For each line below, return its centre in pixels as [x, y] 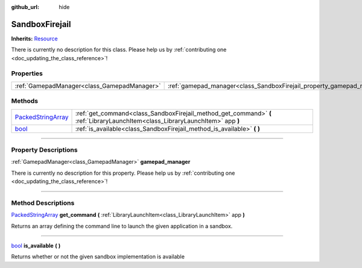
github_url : [25, 7]
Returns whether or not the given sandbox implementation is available [98, 257]
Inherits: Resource [34, 39]
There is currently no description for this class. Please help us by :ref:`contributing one [119, 50]
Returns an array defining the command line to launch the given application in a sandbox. [122, 226]
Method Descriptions [43, 203]
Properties [27, 73]
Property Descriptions [44, 149]
